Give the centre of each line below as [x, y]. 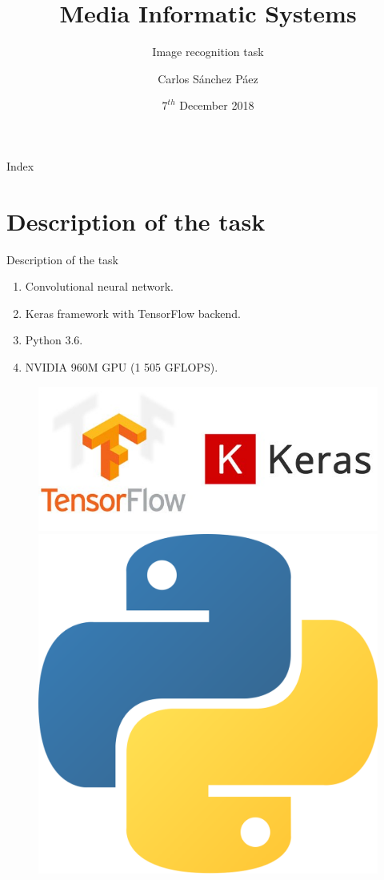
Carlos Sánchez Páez [208, 78]
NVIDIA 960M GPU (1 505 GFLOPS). [122, 367]
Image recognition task [208, 52]
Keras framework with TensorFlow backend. [133, 313]
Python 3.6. [54, 340]
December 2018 [217, 105]
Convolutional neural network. [100, 286]
